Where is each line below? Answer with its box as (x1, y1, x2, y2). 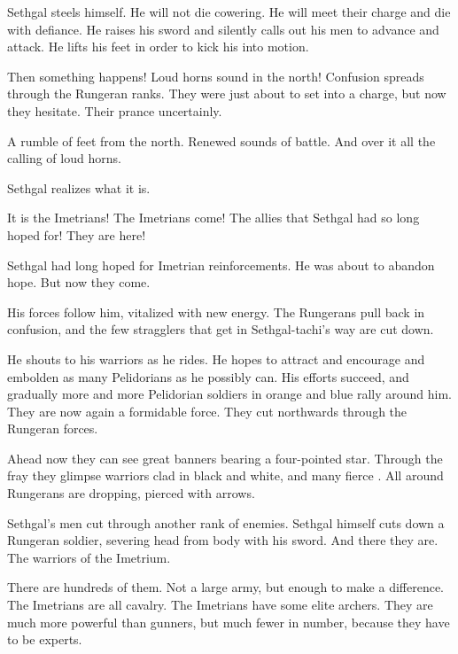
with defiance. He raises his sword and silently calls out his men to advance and (7, 19, 439, 38)
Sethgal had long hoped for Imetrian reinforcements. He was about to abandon (7, 255, 435, 274)
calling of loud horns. (7, 149, 121, 167)
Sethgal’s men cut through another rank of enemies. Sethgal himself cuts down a (7, 513, 445, 532)
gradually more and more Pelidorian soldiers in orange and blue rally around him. (7, 385, 453, 403)
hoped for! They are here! (7, 225, 146, 244)
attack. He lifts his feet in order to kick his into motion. (7, 37, 309, 56)
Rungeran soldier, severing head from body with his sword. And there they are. (7, 531, 439, 549)
